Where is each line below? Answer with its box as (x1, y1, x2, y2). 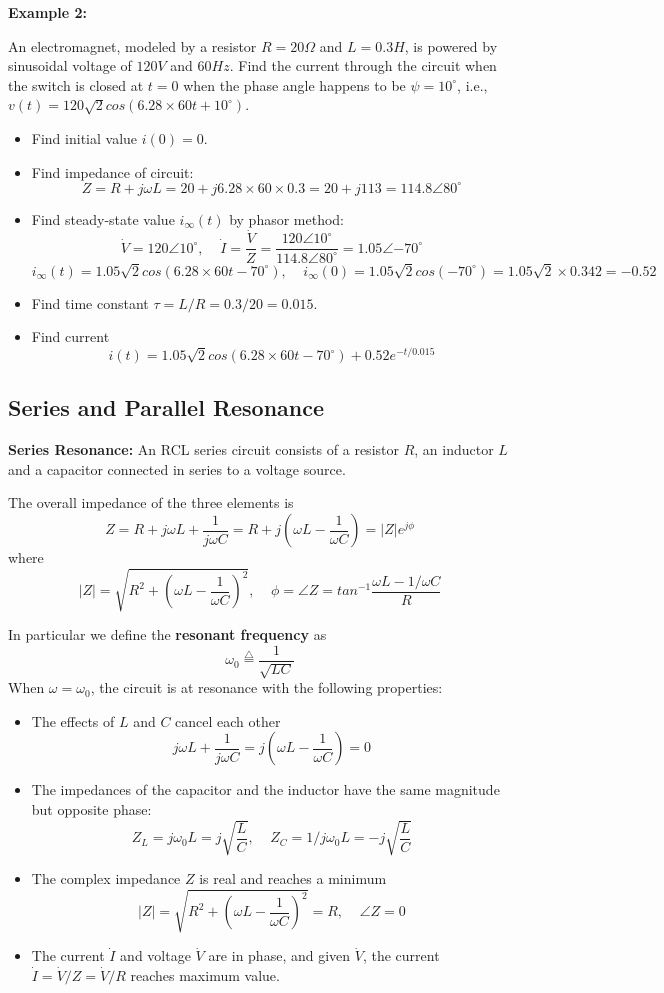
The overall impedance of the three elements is (8, 492, 294, 513)
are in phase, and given (208, 945, 351, 966)
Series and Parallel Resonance (8, 392, 325, 423)
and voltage (120, 945, 191, 966)
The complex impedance (31, 868, 181, 889)
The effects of (31, 710, 115, 731)
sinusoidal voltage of (8, 55, 132, 76)
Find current (31, 326, 110, 347)
